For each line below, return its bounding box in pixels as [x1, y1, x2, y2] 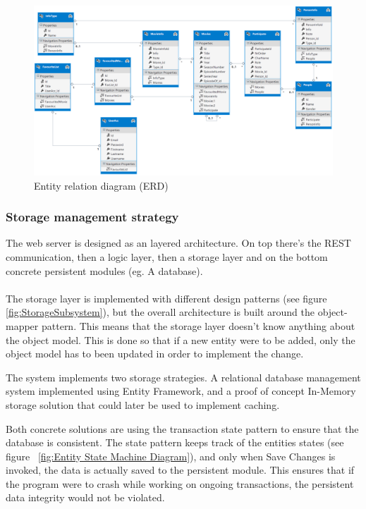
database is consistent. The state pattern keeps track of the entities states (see [6, 435, 344, 450]
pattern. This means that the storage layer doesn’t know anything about [41, 318, 355, 333]
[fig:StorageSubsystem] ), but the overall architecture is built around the [6, 305, 315, 319]
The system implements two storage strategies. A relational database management [6, 369, 361, 384]
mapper [6, 318, 39, 333]
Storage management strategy [6, 208, 179, 226]
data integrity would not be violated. [6, 490, 165, 505]
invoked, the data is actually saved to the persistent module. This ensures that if [6, 462, 355, 477]
